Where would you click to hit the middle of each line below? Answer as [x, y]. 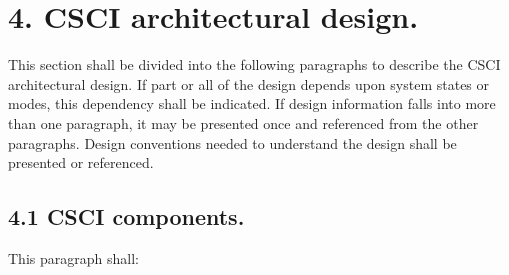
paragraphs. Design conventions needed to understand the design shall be [232, 142]
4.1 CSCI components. [126, 216]
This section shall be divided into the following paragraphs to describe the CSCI [254, 64]
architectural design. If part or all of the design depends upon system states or [249, 83]
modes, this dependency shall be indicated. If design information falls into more [252, 103]
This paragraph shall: [73, 257]
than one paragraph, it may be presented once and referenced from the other [243, 122]
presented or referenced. [81, 162]
